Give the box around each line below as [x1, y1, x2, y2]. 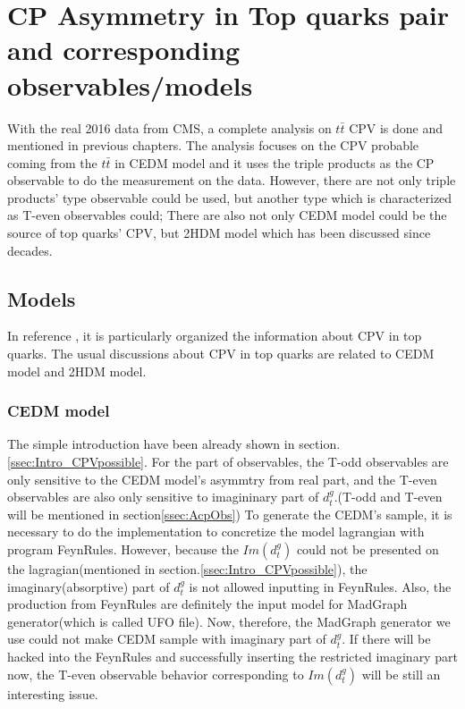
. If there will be [342, 629, 431, 648]
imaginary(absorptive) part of [7, 577, 170, 595]
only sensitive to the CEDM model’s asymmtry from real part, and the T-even [7, 469, 437, 488]
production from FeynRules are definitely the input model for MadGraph [7, 595, 408, 613]
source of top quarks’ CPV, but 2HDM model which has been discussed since [7, 224, 431, 242]
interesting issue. [7, 684, 98, 703]
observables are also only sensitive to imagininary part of [7, 487, 319, 506]
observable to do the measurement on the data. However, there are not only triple [7, 171, 456, 190]
